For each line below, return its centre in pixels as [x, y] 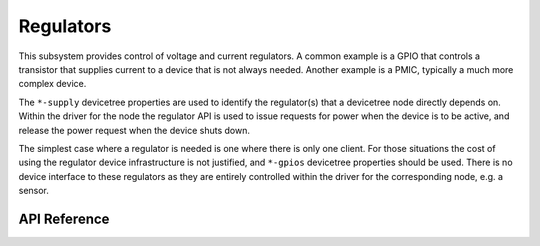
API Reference [64, 218]
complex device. [52, 84]
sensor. [34, 191]
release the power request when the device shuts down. [134, 130]
